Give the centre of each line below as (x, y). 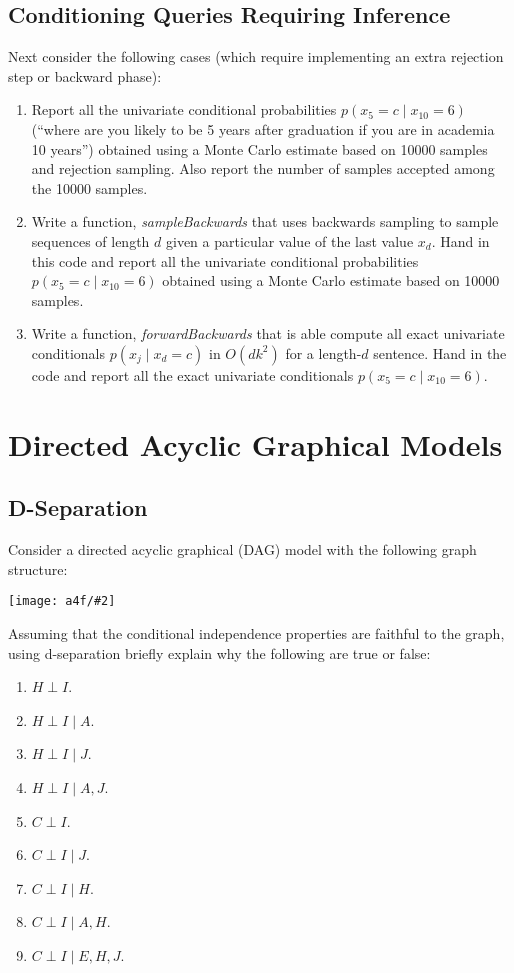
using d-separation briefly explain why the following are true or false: (219, 652)
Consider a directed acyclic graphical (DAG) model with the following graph (242, 549)
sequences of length (90, 240)
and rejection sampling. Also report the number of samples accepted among (263, 168)
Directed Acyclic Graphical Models (255, 443)
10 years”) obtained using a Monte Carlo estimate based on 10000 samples (259, 148)
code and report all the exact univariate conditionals (192, 374)
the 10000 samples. (89, 187)
